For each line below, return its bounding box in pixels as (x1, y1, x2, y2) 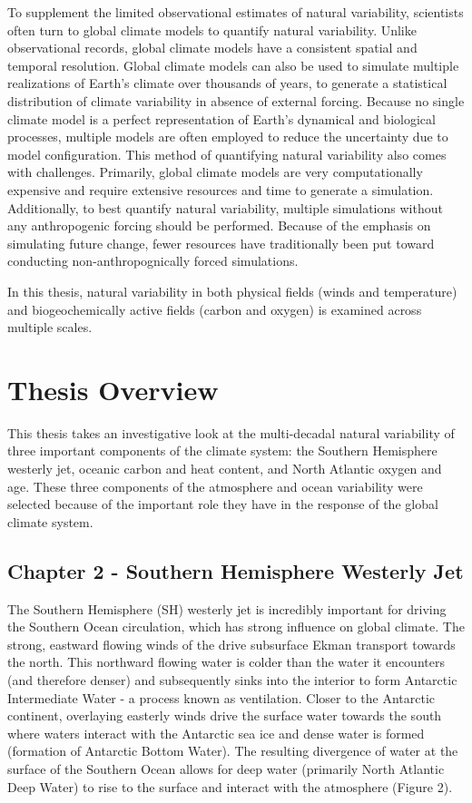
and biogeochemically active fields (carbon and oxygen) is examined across (7, 299, 422, 318)
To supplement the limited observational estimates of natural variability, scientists (7, 3, 464, 21)
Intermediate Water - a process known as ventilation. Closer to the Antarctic (7, 688, 436, 707)
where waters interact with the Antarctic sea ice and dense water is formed (7, 723, 425, 742)
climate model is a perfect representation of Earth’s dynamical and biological (7, 109, 436, 128)
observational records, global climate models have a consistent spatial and (7, 38, 418, 57)
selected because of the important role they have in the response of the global (7, 495, 438, 514)
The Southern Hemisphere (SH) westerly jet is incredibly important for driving (7, 599, 447, 618)
